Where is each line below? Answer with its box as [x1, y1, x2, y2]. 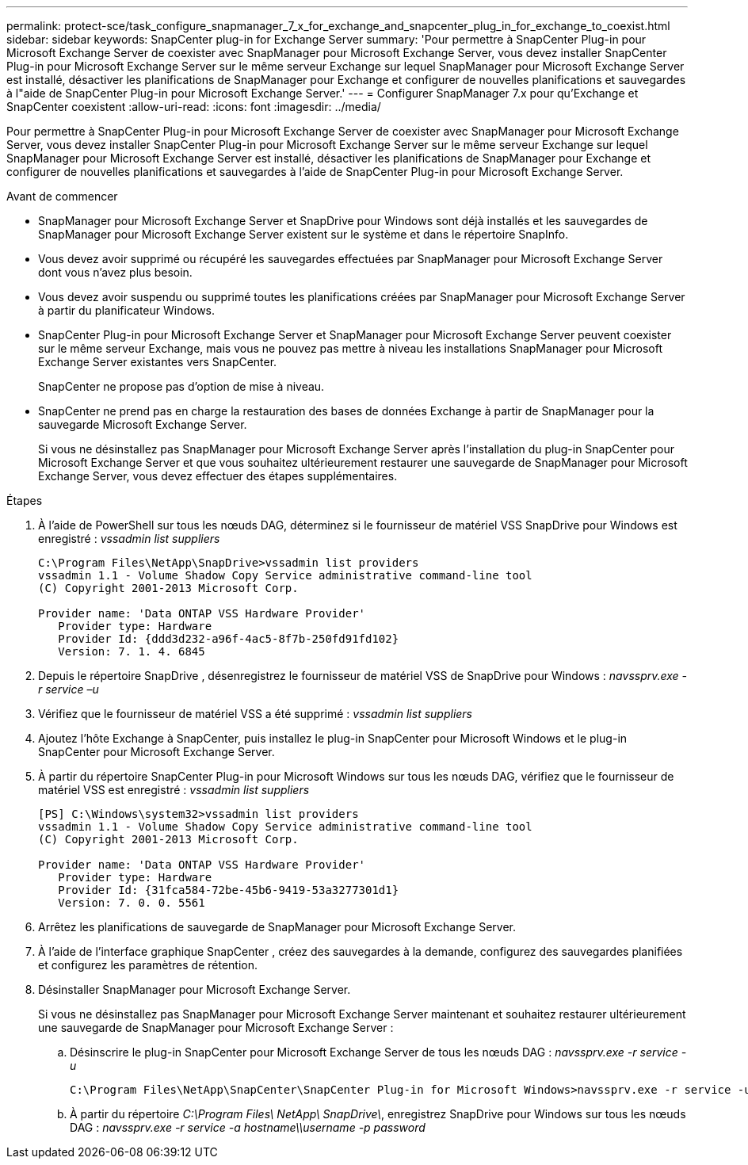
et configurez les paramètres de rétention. [38, 958, 258, 972]
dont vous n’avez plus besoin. [38, 265, 193, 279]
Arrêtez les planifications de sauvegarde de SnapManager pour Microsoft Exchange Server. [38, 920, 516, 934]
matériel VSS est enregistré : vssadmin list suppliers [38, 783, 310, 796]
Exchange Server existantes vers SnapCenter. [38, 355, 277, 369]
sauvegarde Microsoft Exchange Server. [38, 418, 247, 431]
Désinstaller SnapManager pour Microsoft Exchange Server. [38, 983, 351, 996]
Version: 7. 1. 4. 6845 [58, 645, 205, 658]
